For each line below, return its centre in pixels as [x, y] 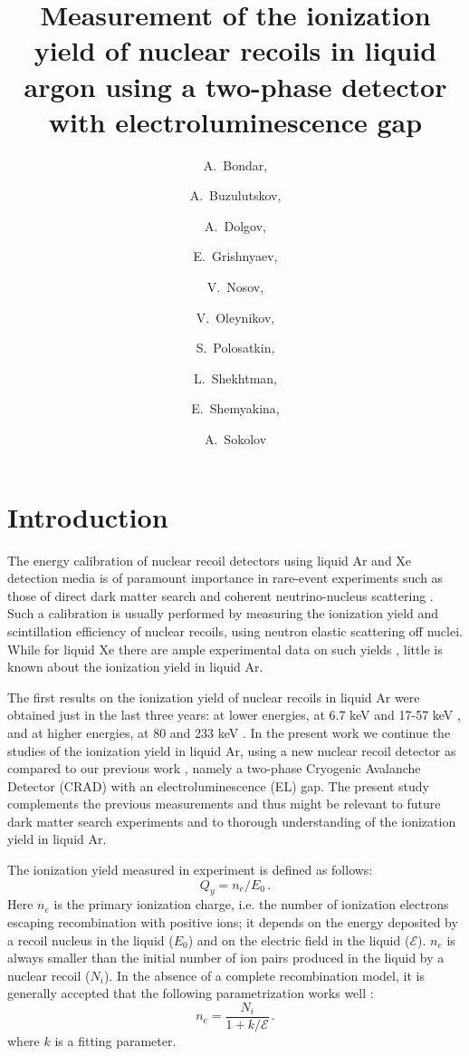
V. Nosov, [235, 287]
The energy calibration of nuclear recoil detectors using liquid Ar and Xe [210, 560]
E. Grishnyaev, [235, 256]
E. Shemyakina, [235, 408]
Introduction [88, 516]
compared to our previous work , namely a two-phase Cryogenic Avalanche [214, 768]
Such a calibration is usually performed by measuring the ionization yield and [223, 613]
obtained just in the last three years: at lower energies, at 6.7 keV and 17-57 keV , [234, 715]
